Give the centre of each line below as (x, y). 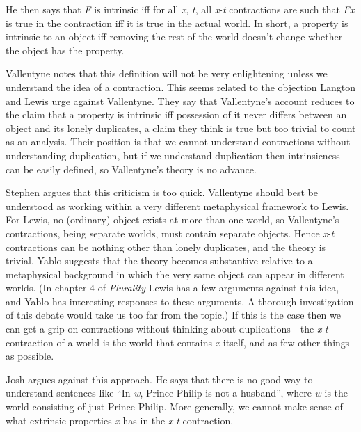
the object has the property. (65, 50)
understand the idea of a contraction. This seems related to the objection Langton (181, 87)
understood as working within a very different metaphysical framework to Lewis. (177, 206)
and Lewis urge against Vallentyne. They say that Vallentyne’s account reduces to (180, 101)
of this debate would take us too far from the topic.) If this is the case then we (173, 315)
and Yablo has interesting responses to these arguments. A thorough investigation (180, 301)
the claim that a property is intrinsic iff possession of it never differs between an (176, 114)
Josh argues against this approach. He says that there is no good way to (159, 379)
